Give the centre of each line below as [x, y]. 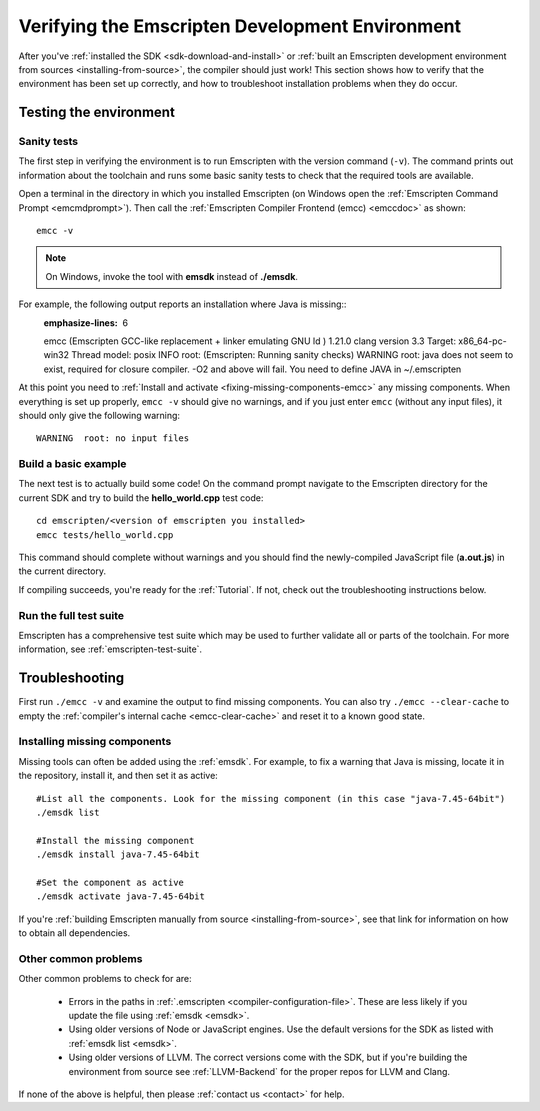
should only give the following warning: [99, 415]
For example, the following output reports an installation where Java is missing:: [182, 304]
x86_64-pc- [482, 341]
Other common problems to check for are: [105, 979]
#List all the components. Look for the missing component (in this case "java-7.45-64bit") [271, 798]
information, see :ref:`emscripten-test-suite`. [110, 649]
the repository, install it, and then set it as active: [118, 776]
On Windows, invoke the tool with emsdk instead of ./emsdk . [172, 276]
